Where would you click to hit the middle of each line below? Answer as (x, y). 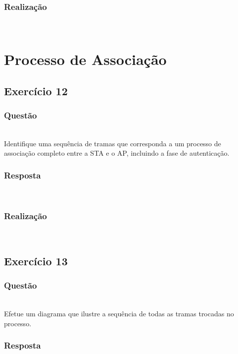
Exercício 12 (36, 90)
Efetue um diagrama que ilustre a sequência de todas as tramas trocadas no (119, 314)
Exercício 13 (36, 261)
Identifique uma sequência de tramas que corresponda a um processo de (113, 143)
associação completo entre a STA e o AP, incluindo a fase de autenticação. (117, 153)
